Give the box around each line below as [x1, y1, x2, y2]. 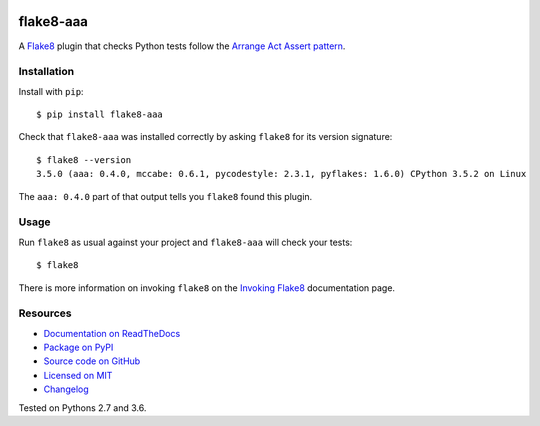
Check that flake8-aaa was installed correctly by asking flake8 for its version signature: [18, 131, 393, 143]
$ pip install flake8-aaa [36, 109, 164, 120]
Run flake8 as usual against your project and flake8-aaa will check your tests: [18, 236, 353, 248]
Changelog [43, 383, 89, 395]
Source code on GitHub [43, 355, 141, 367]
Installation [18, 65, 75, 79]
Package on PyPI [43, 341, 114, 354]
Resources [18, 306, 72, 320]
